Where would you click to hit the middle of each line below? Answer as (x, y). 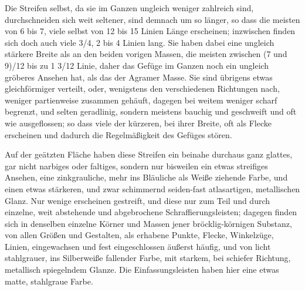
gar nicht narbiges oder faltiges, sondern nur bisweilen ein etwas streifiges (136, 165)
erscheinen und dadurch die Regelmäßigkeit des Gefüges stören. (118, 134)
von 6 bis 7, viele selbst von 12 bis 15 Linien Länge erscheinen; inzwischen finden (150, 31)
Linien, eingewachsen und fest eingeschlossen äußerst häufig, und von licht (138, 246)
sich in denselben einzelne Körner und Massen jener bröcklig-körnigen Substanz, (148, 223)
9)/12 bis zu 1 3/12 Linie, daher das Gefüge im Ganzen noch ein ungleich (137, 65)
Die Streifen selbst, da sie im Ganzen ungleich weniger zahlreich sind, (129, 8)
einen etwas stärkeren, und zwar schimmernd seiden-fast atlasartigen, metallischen (152, 188)
